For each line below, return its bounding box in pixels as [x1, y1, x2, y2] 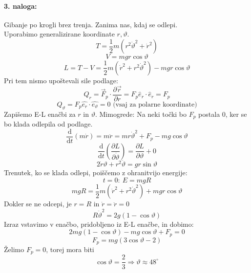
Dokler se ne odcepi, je [4, 199, 72, 209]
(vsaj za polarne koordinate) [113, 101, 197, 109]
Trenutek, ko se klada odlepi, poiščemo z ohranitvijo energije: [4, 167, 188, 178]
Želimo [4, 244, 24, 255]
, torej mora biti [46, 244, 94, 255]
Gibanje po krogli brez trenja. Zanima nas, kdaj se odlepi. [4, 19, 178, 29]
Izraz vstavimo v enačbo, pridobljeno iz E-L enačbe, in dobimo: [4, 218, 194, 229]
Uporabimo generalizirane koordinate [4, 29, 115, 39]
